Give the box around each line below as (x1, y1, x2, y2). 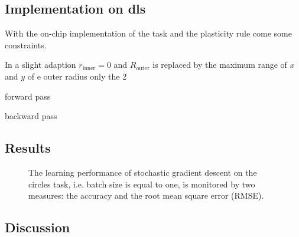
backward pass (5, 110, 57, 122)
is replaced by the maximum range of (152, 58, 287, 71)
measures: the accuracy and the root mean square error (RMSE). (28, 189, 264, 202)
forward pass (5, 90, 51, 102)
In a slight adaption (5, 58, 76, 71)
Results (5, 139, 51, 157)
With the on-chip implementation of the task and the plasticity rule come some (5, 27, 292, 39)
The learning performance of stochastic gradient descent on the (28, 166, 257, 178)
